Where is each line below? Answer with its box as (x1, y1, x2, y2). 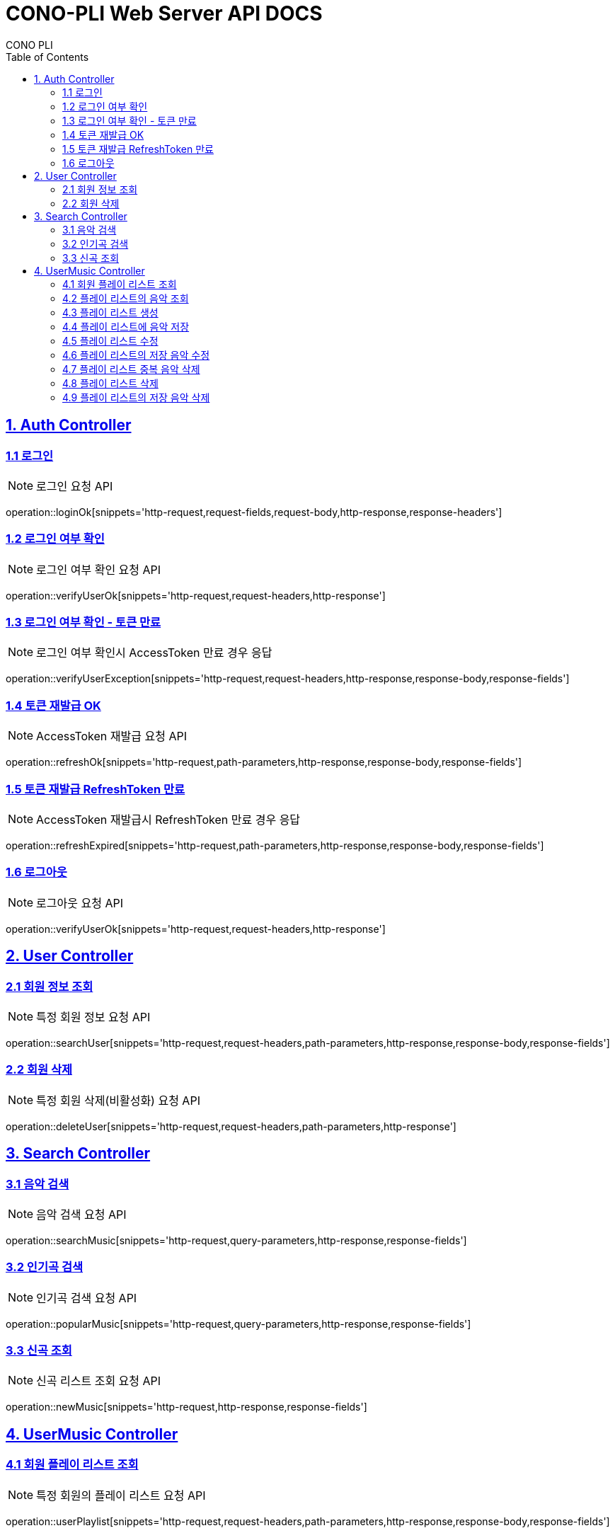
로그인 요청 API (36, 478, 113, 493)
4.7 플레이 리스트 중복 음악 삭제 (62, 362, 200, 375)
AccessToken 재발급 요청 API (36, 729, 187, 744)
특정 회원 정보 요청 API (36, 1009, 151, 1024)
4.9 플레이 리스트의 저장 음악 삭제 (62, 391, 210, 403)
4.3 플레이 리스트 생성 (62, 306, 159, 318)
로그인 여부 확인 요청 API (36, 562, 161, 577)
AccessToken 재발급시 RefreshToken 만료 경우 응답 (36, 812, 301, 827)
